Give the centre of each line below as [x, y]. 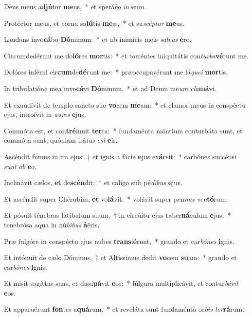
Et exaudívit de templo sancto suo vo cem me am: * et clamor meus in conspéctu [125, 104]
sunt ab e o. [20, 166]
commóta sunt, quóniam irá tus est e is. [61, 140]
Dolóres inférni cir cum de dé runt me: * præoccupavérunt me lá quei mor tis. [116, 72]
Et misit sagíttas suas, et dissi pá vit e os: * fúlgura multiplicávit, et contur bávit [121, 283]
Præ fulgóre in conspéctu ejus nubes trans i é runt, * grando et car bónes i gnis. [119, 241]
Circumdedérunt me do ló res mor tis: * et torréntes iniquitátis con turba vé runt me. [126, 55]
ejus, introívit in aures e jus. [45, 114]
